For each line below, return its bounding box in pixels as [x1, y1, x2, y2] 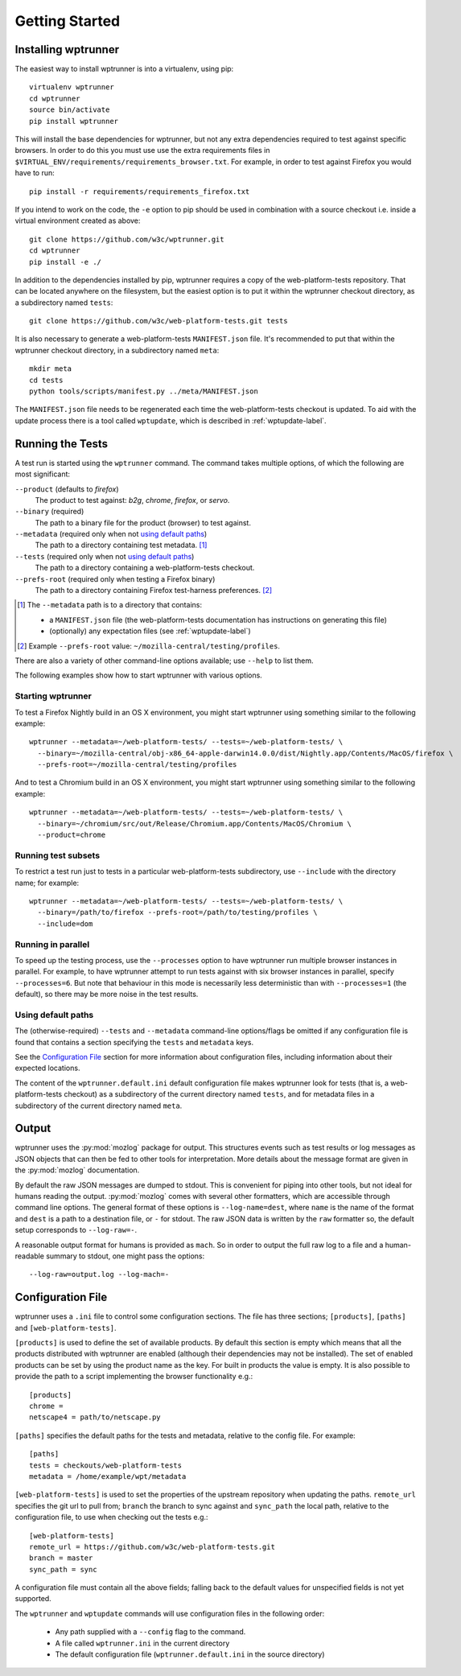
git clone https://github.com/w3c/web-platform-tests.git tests [29, 316, 289, 326]
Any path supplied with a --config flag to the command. [55, 1627, 246, 1637]
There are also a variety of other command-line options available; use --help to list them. [14, 656, 314, 665]
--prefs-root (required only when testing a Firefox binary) [14, 574, 216, 583]
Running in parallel [14, 938, 90, 949]
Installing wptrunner [14, 43, 120, 56]
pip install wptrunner [29, 117, 119, 126]
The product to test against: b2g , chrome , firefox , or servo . [35, 495, 230, 504]
